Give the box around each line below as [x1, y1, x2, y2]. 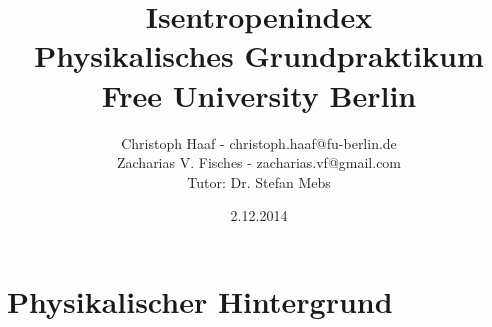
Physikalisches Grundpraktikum [34, 35, 484, 76]
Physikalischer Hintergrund [7, 280, 393, 321]
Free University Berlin [101, 74, 417, 115]
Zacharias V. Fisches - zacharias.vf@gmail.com [116, 152, 402, 173]
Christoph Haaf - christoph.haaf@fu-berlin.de [121, 132, 397, 153]
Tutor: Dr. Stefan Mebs [187, 171, 331, 192]
